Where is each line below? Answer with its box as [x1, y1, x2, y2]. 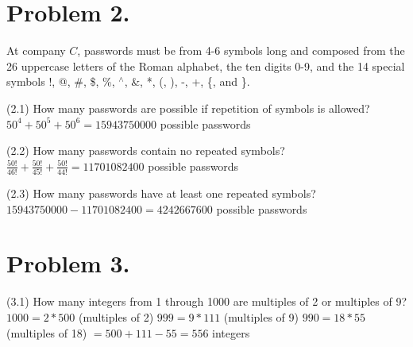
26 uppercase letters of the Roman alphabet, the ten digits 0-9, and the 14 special [6, 57, 405, 74]
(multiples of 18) [6, 324, 87, 341]
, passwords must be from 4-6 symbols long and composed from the [77, 42, 405, 59]
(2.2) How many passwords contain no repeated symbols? [6, 142, 285, 159]
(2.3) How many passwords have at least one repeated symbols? [6, 185, 316, 201]
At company [6, 42, 66, 59]
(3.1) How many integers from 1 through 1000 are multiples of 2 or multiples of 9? [6, 293, 407, 310]
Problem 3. [6, 247, 130, 280]
